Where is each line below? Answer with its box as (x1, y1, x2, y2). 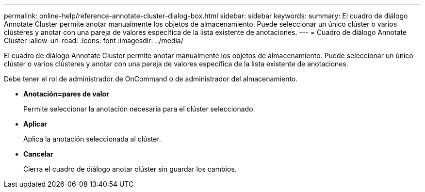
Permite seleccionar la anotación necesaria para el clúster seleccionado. (23, 105, 255, 113)
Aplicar (23, 120, 48, 128)
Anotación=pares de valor (23, 90, 109, 98)
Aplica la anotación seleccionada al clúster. (23, 135, 161, 143)
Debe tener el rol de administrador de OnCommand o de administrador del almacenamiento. (4, 75, 298, 83)
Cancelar (23, 150, 53, 158)
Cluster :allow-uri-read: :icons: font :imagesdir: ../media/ (4, 36, 183, 45)
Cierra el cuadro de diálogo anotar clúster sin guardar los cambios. (23, 165, 237, 173)
